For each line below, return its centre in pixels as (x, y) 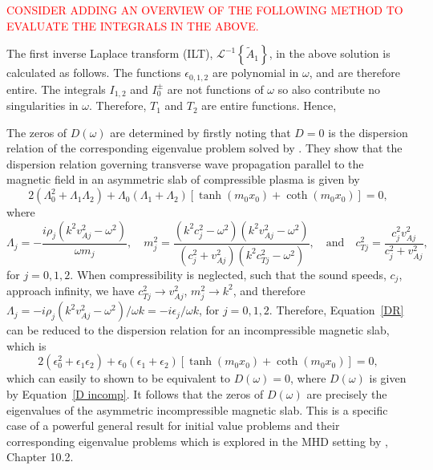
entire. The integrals (56, 89)
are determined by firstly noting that (200, 132)
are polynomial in (255, 73)
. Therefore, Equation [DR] (336, 310)
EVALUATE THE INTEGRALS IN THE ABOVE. (133, 25)
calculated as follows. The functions (94, 73)
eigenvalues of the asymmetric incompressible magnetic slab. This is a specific (197, 409)
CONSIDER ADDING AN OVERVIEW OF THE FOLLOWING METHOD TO (205, 10)
